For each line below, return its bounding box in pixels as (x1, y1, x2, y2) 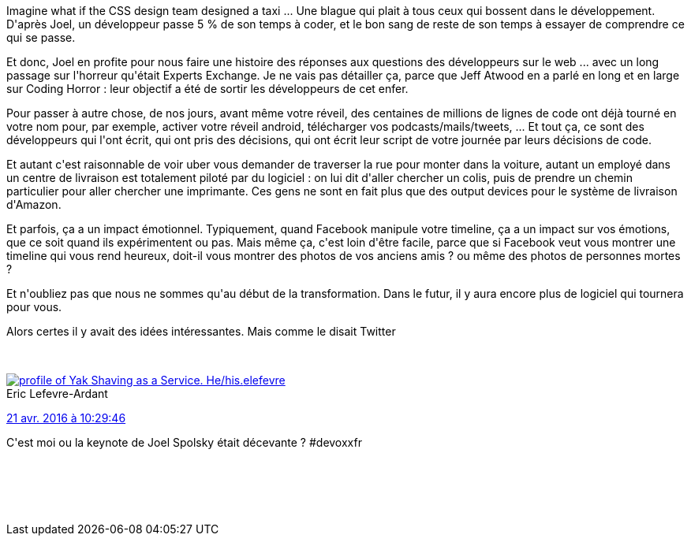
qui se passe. (6, 31, 76, 44)
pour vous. (6, 300, 62, 314)
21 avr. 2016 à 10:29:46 (6, 411, 126, 425)
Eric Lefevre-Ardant (6, 387, 108, 400)
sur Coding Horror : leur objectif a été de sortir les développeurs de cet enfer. (6, 82, 409, 95)
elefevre (243, 373, 286, 387)
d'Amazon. (6, 198, 62, 211)
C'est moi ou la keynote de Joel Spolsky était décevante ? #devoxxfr (6, 436, 362, 449)
